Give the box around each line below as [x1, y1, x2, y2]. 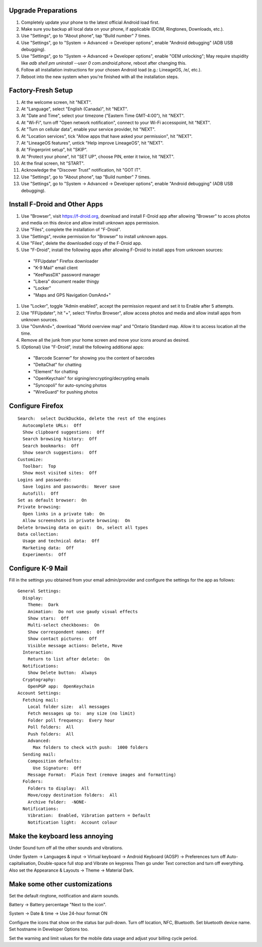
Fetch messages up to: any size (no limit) [27, 711, 135, 716]
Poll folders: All [27, 724, 74, 730]
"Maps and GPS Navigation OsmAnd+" [33, 292, 111, 298]
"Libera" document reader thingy [33, 278, 99, 284]
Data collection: [17, 531, 59, 537]
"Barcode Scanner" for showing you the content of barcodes [33, 355, 155, 361]
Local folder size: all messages [27, 704, 110, 709]
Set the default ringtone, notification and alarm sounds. [9, 893, 120, 898]
